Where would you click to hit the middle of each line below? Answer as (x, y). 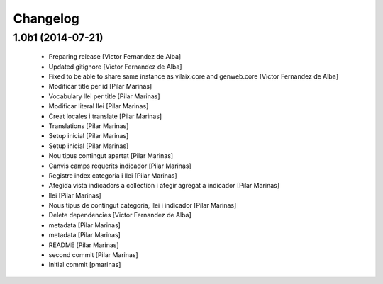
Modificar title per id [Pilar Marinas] (100, 86)
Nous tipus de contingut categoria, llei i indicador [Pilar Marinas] (143, 205)
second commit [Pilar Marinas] (93, 255)
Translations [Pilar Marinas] (89, 126)
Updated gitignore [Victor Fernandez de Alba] (115, 67)
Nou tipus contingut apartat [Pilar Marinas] (111, 156)
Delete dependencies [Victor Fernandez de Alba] (120, 215)
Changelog (46, 18)
